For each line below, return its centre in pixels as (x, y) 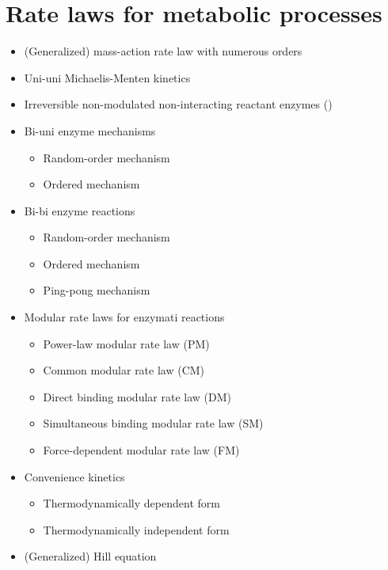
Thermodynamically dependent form (131, 503)
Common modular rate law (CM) (124, 370)
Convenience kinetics (74, 476)
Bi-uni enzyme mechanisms (90, 130)
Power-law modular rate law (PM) (126, 343)
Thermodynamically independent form (136, 529)
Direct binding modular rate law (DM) (137, 396)
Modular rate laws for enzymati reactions (124, 317)
